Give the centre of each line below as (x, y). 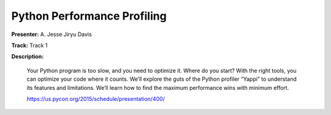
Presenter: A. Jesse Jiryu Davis (51, 34)
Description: (28, 57)
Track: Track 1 (29, 45)
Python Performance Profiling (89, 16)
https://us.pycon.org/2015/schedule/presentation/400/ (96, 98)
